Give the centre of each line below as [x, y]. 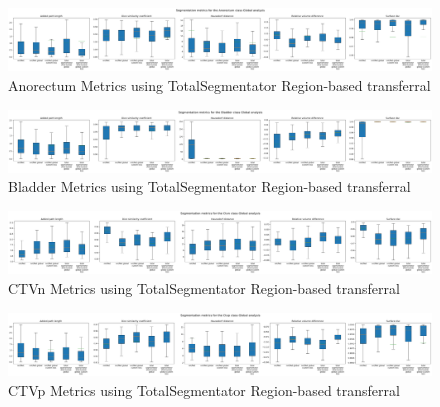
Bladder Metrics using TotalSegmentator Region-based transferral [209, 186]
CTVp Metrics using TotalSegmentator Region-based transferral [204, 389]
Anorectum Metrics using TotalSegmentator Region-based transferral [219, 84]
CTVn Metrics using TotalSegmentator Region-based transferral [204, 288]
